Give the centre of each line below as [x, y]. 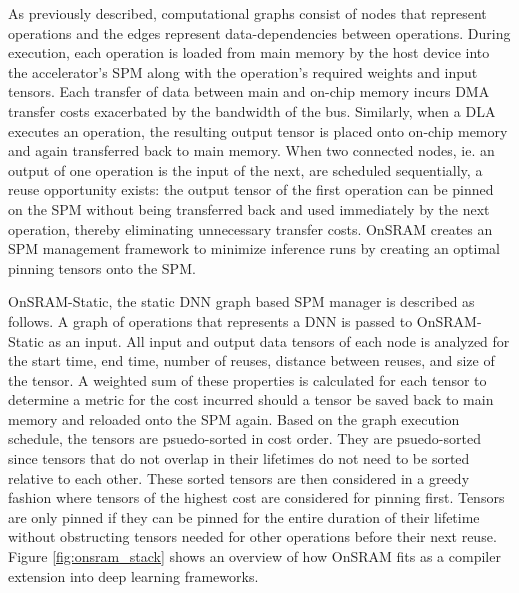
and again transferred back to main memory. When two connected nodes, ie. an [251, 150]
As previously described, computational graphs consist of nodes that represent [247, 13]
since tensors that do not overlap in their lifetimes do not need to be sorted [239, 458]
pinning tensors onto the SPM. [102, 267]
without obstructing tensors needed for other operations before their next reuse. [252, 536]
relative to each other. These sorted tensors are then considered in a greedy [239, 477]
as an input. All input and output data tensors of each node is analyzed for [279, 340]
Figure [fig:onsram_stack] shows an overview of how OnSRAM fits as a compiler [254, 556]
